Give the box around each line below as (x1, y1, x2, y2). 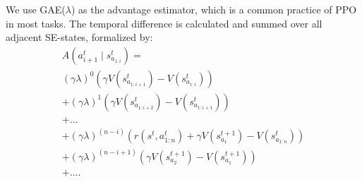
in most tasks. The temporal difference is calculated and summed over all (6, 16, 322, 30)
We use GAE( (6, 2, 66, 16)
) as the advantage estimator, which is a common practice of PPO (71, 2, 357, 16)
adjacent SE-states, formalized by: (6, 30, 153, 44)
